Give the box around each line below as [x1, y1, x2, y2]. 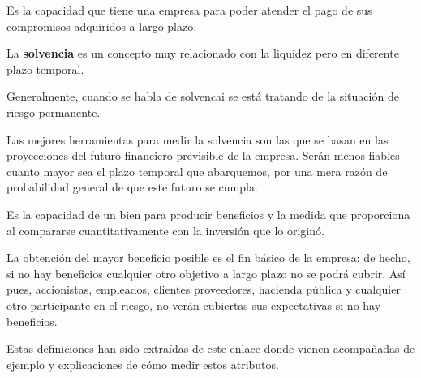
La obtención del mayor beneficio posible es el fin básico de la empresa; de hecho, [6, 249, 410, 266]
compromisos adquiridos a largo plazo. [6, 17, 197, 34]
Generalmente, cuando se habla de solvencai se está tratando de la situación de [6, 88, 399, 105]
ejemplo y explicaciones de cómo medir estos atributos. [6, 355, 279, 372]
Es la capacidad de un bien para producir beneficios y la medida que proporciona [6, 205, 410, 222]
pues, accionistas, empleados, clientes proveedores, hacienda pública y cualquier [6, 281, 401, 298]
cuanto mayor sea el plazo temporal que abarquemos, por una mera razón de [6, 162, 388, 179]
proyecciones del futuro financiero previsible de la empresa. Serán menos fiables [6, 147, 400, 164]
